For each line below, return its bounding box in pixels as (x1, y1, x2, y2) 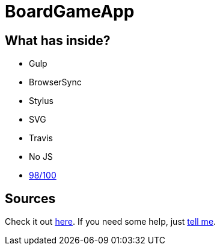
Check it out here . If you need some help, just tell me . (5, 216, 216, 227)
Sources (5, 191, 56, 206)
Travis (29, 133, 53, 144)
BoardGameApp (5, 1, 135, 22)
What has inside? (5, 32, 111, 48)
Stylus (29, 96, 53, 106)
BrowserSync (29, 77, 82, 88)
